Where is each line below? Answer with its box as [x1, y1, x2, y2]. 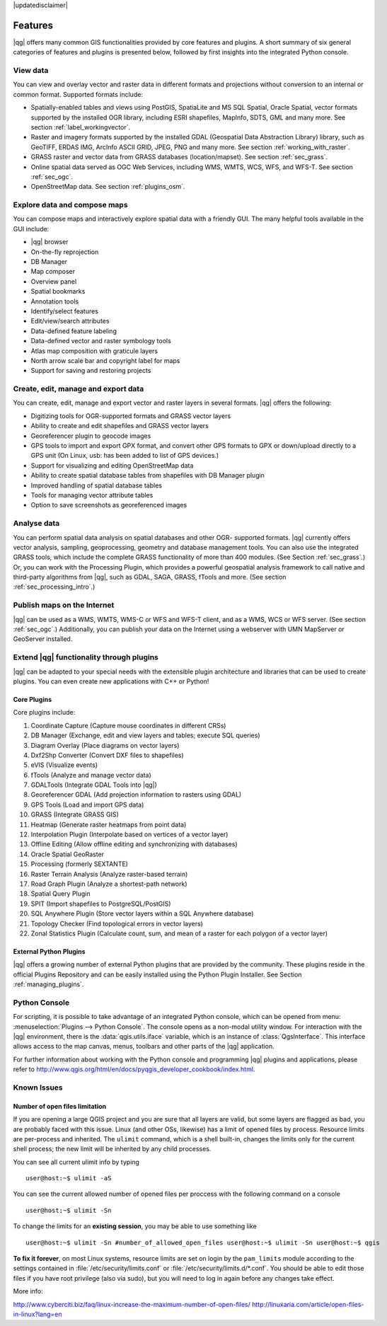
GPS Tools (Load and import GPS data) [30, 800, 144, 809]
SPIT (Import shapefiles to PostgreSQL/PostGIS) [30, 899, 171, 908]
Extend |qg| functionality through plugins [13, 652, 159, 662]
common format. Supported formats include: [13, 90, 143, 98]
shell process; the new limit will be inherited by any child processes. [13, 1145, 212, 1153]
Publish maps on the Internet [13, 600, 115, 610]
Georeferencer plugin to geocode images [30, 432, 151, 440]
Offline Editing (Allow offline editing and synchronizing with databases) [30, 840, 238, 848]
